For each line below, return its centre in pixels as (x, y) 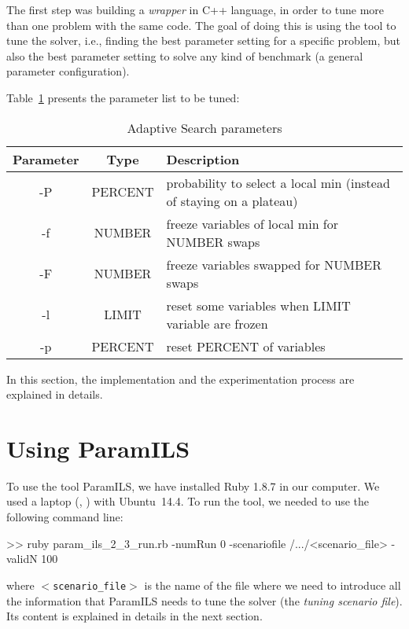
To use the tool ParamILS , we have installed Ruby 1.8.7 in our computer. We (193, 486)
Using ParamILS (98, 448)
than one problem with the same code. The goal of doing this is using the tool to (201, 25)
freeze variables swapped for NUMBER (274, 264)
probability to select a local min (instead (278, 182)
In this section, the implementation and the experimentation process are (181, 379)
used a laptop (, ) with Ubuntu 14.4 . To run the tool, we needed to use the (188, 501)
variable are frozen (217, 323)
